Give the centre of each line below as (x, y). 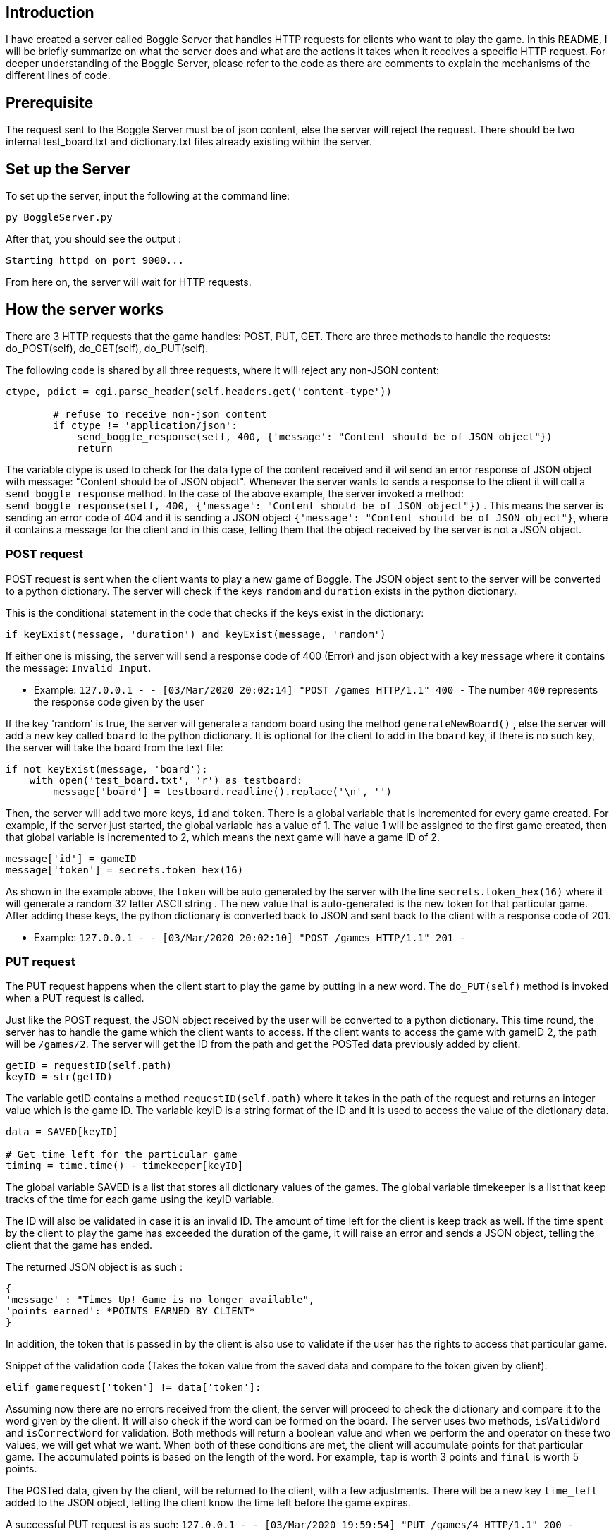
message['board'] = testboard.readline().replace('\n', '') (222, 791)
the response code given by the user (119, 701)
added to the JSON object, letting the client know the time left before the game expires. (208, 1503)
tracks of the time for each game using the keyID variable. (140, 1199)
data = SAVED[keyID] (62, 1132)
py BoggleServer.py (59, 218)
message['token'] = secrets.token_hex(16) (125, 870)
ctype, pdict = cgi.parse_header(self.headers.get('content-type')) (199, 391)
